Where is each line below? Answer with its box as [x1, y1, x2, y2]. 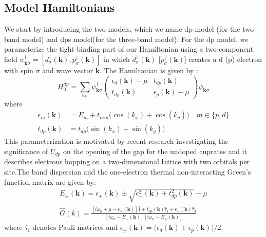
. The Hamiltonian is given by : [100, 64, 198, 75]
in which [103, 53, 130, 64]
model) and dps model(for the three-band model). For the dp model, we [22, 33, 249, 44]
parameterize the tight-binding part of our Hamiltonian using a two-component [4, 44, 254, 54]
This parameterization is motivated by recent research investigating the [4, 136, 229, 146]
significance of [4, 145, 48, 156]
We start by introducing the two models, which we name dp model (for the [4, 24, 240, 34]
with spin [4, 64, 33, 75]
